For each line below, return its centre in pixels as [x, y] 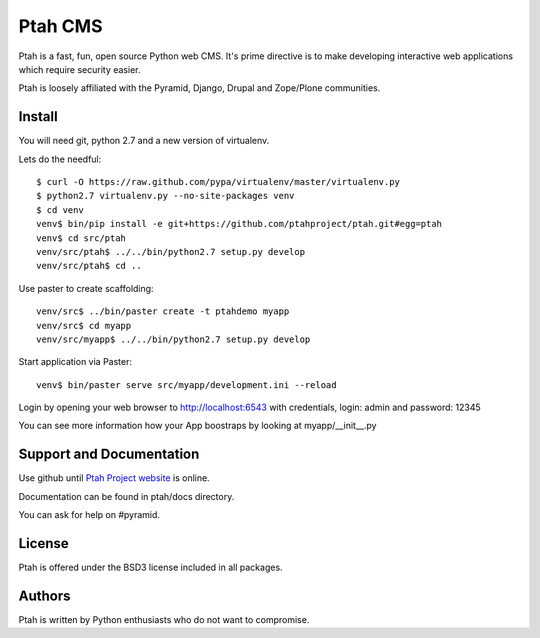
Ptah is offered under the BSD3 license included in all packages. [151, 567]
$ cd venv [60, 209]
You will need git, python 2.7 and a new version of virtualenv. [144, 141]
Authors [44, 595]
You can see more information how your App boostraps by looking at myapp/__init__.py [197, 426]
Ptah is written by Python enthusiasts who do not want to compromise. [164, 619]
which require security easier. [79, 69]
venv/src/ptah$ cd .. [89, 266]
